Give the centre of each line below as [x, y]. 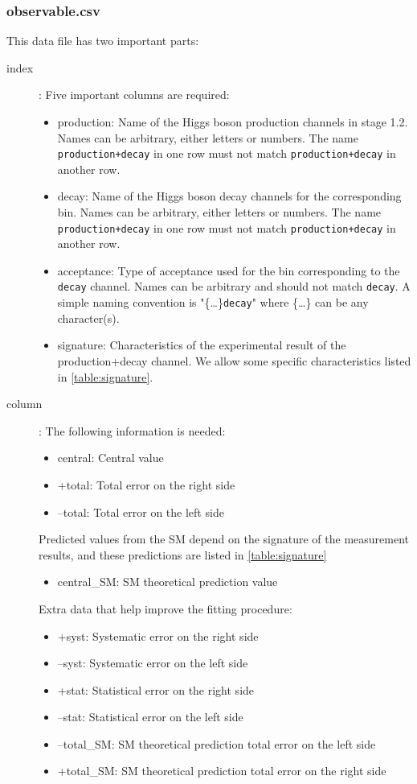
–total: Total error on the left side [141, 512]
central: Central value [110, 458]
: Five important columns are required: [134, 95]
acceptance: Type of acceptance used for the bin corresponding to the [229, 270]
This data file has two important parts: [103, 41]
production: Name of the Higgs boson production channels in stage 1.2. [233, 122]
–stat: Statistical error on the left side [150, 717]
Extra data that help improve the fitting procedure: [166, 608]
